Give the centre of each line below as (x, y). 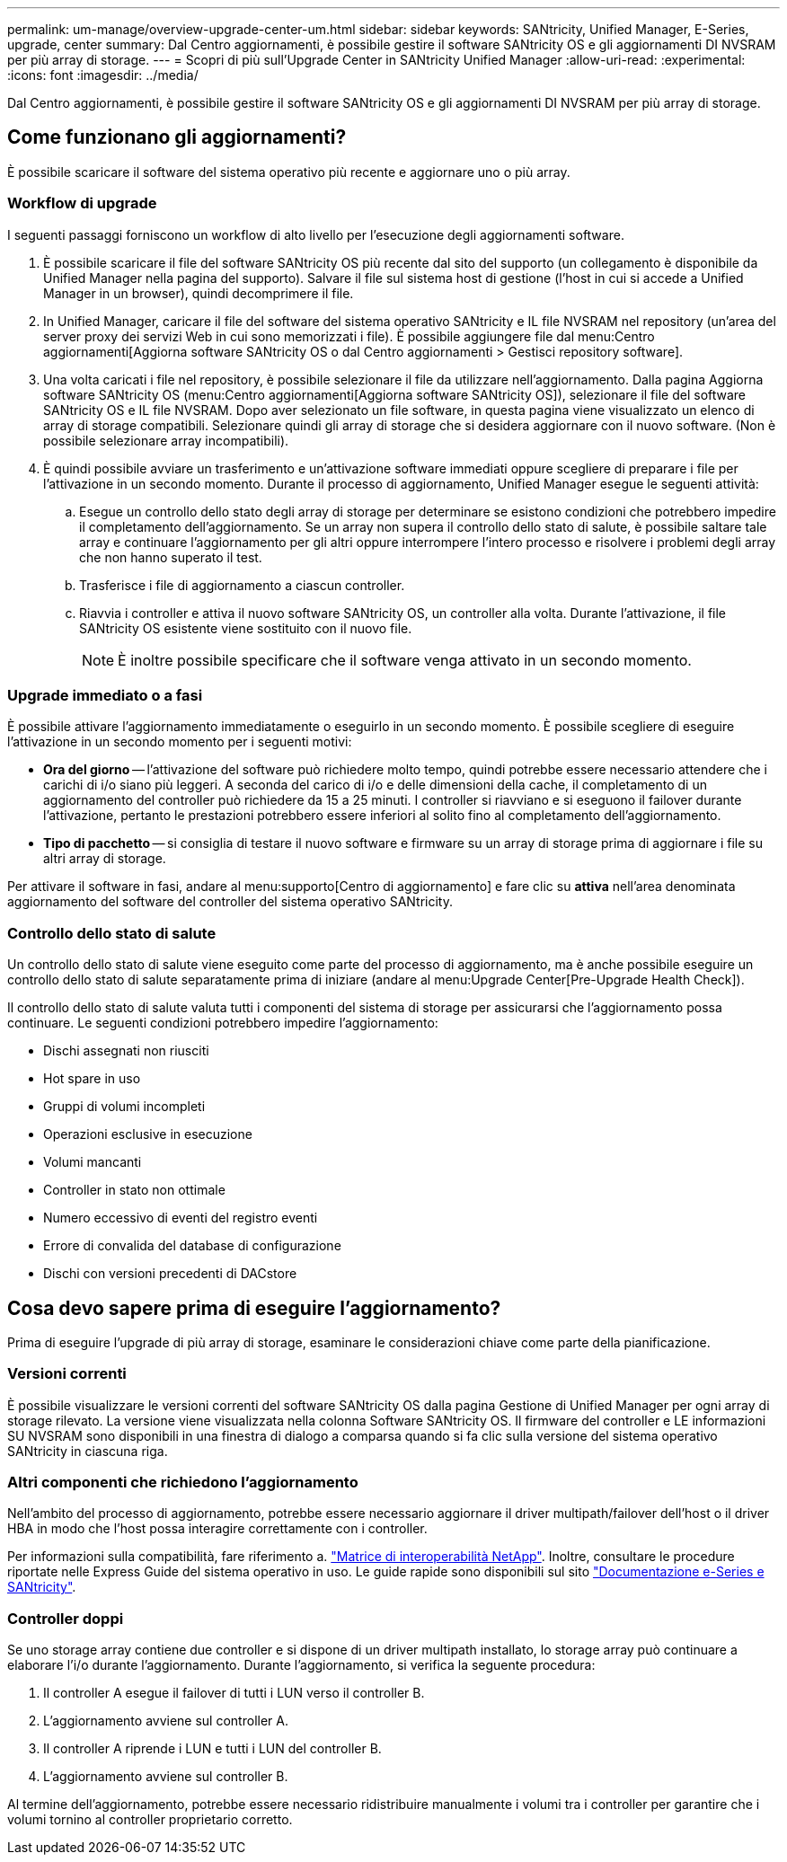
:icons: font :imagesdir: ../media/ (103, 75)
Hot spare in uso (92, 1079)
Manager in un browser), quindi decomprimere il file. (199, 293)
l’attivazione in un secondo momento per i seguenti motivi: (180, 742)
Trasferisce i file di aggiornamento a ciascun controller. (242, 585)
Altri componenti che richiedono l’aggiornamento (183, 1483)
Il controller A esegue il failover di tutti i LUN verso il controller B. (234, 1693)
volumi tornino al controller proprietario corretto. (150, 1820)
